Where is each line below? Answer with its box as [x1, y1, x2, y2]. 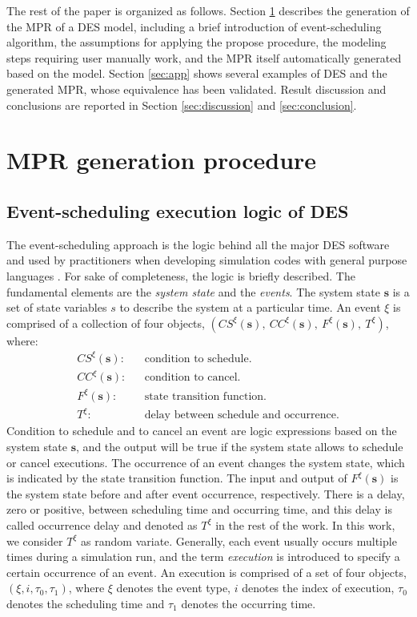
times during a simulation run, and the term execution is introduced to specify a [6, 548, 400, 565]
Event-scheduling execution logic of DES [6, 198, 349, 223]
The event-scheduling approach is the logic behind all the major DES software [6, 236, 390, 252]
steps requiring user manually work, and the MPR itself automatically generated [6, 49, 402, 66]
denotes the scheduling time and [6, 595, 165, 611]
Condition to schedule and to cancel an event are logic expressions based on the [6, 422, 397, 439]
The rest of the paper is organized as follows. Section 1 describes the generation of [6, 2, 410, 18]
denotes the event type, [116, 579, 231, 596]
